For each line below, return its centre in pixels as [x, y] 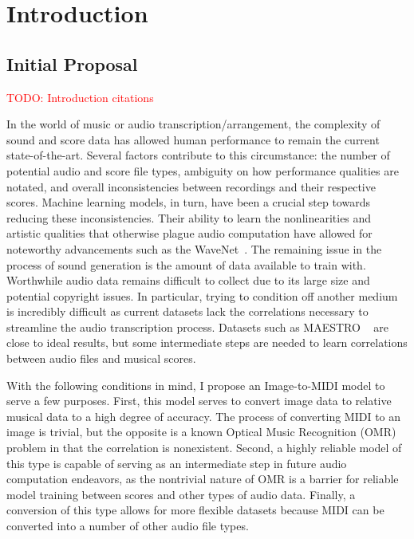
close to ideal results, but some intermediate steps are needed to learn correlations [207, 342]
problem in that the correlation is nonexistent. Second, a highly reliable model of [204, 448]
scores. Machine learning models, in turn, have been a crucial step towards [188, 202]
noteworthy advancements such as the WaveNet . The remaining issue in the [194, 248]
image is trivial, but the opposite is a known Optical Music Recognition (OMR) [201, 432]
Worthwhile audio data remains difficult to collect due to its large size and [188, 280]
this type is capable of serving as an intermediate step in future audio [177, 463]
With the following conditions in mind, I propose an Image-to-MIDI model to [196, 385]
